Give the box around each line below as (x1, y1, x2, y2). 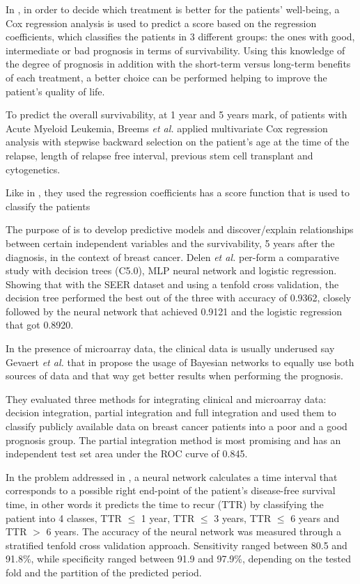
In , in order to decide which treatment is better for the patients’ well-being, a (6, 2, 340, 16)
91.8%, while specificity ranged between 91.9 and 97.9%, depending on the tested (6, 551, 352, 566)
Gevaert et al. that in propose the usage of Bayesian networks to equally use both (6, 354, 354, 369)
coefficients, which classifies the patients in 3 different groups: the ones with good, (6, 29, 355, 44)
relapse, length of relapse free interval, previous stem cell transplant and (6, 148, 313, 162)
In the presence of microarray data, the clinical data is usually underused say (6, 341, 335, 356)
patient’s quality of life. (6, 84, 105, 98)
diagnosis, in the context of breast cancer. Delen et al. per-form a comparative (6, 249, 339, 264)
